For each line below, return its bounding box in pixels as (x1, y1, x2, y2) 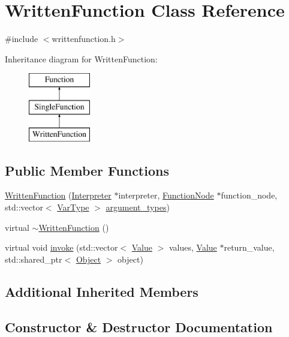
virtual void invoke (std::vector (5, 241, 118, 254)
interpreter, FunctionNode (118, 189, 214, 201)
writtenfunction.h (52, 32, 116, 45)
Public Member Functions (5, 161, 169, 179)
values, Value (168, 241, 217, 254)
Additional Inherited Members (5, 282, 198, 300)
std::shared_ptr (5, 252, 62, 265)
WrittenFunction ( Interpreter (5, 189, 112, 201)
